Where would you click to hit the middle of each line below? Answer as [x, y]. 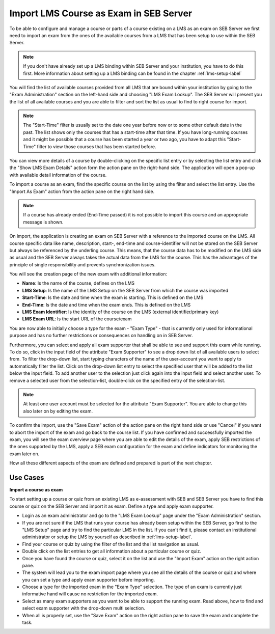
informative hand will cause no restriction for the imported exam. [90, 594]
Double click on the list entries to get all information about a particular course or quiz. [112, 551]
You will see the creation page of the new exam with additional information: [88, 274]
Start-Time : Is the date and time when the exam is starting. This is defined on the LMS [113, 297]
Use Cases [27, 477]
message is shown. [43, 222]
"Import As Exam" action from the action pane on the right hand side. [82, 191]
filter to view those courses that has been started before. [97, 146]
